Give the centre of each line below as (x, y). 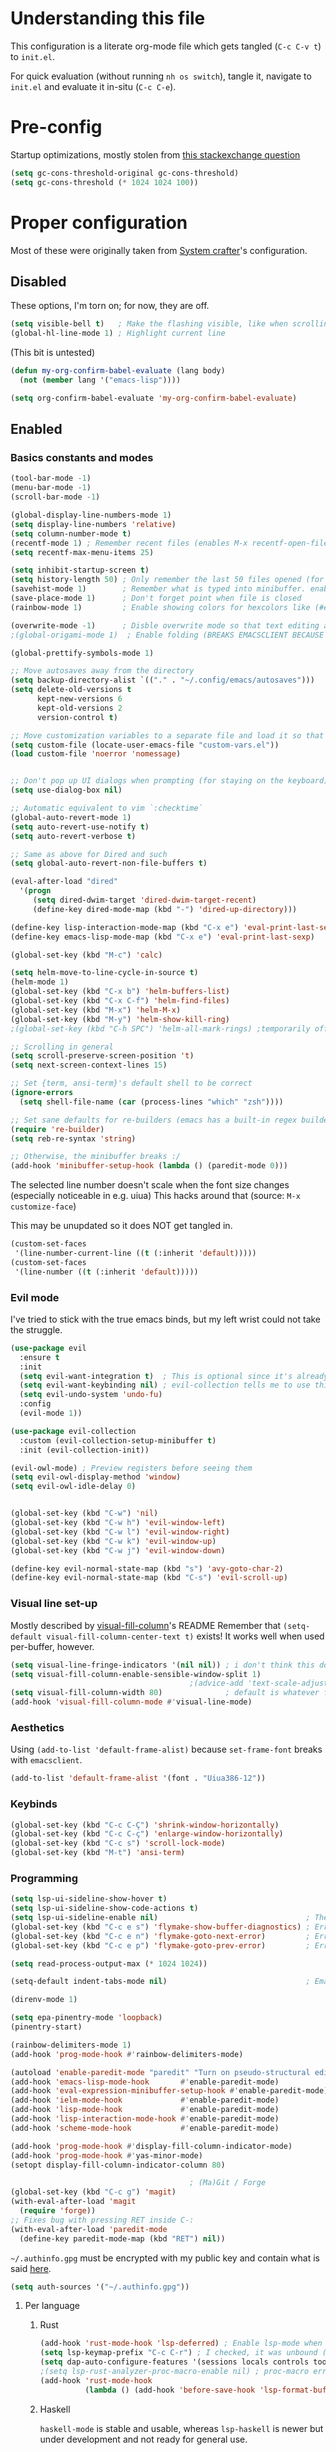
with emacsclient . (46, 1760)
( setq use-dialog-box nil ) (66, 790)
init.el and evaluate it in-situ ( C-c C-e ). (93, 86)
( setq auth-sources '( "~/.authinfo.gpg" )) (100, 2287)
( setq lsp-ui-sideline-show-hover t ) (89, 1899)
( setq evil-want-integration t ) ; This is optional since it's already (174, 1376)
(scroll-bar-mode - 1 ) (55, 497)
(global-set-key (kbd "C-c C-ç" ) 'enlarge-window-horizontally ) (147, 1834)
